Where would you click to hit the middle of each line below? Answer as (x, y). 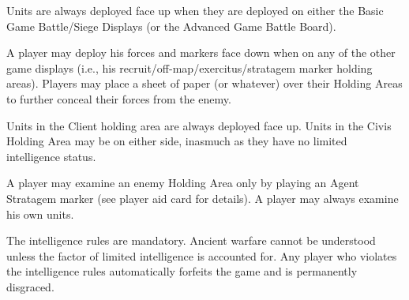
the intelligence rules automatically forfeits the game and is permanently (182, 271)
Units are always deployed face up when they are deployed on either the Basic (195, 10)
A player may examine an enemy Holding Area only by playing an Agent (183, 183)
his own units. (40, 214)
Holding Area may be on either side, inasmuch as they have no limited (177, 141)
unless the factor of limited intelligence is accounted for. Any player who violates (202, 255)
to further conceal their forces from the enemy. (119, 98)
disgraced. (30, 286)
